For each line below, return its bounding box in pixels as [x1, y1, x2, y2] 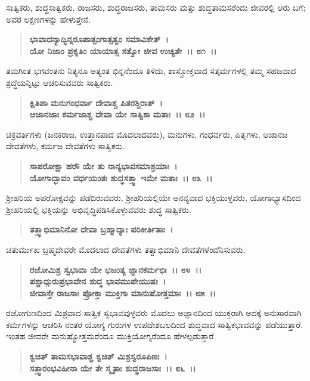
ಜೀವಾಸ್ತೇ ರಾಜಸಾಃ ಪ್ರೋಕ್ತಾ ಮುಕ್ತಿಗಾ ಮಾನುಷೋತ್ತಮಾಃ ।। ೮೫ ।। [29, 286, 216, 299]
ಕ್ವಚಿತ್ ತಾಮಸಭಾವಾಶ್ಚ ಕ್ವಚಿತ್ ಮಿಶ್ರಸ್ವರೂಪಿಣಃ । [29, 350, 168, 363]
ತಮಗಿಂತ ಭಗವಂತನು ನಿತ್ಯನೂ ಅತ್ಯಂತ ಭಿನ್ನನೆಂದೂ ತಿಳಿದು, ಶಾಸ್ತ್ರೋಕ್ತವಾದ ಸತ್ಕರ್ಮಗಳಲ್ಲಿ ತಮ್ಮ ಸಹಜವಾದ [6, 64, 296, 77]
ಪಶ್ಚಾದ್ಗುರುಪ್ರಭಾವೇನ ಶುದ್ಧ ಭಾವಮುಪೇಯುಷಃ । [29, 275, 166, 287]
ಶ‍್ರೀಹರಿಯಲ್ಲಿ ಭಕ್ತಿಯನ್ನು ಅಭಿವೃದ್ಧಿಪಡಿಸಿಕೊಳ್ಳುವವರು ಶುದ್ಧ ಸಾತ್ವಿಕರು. [6, 203, 191, 215]
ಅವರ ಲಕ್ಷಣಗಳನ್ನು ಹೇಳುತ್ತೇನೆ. [6, 13, 91, 25]
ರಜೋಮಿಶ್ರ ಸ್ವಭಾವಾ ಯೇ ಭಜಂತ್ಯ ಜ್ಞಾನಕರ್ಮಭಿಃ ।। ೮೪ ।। [29, 263, 201, 275]
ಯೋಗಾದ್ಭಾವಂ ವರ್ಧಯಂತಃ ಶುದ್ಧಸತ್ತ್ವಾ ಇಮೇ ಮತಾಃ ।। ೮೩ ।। [29, 171, 213, 184]
